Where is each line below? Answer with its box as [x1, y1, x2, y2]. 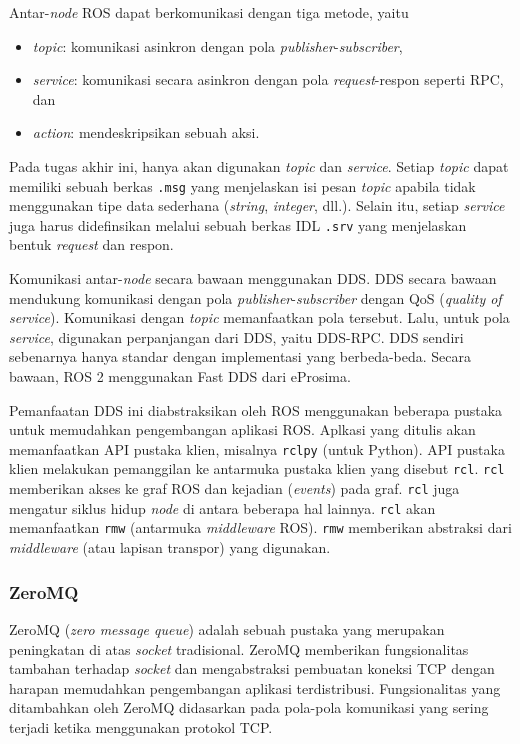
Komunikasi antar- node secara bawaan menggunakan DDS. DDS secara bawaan [9, 268, 497, 289]
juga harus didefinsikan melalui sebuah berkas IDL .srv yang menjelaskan [9, 214, 467, 235]
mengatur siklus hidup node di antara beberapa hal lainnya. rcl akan [9, 497, 436, 518]
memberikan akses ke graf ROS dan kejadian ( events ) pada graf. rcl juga [9, 478, 460, 499]
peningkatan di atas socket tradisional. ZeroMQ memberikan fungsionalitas [9, 638, 469, 659]
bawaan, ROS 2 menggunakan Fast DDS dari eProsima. [9, 366, 351, 387]
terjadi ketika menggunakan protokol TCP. [9, 716, 273, 737]
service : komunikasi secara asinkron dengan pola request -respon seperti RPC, [32, 69, 504, 90]
